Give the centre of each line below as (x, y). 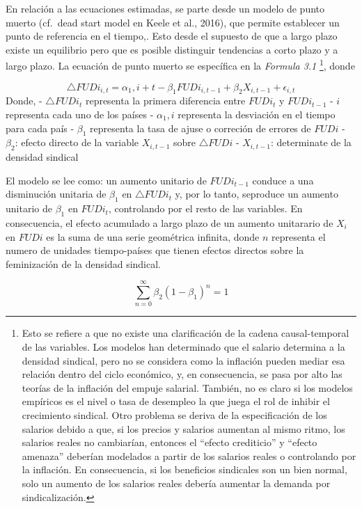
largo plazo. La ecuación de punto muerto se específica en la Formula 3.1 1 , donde (180, 65)
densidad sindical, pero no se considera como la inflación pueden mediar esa (183, 360)
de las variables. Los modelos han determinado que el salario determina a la (183, 347)
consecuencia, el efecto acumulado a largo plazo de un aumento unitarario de (170, 222)
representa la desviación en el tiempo (257, 114)
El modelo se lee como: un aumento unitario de (106, 180)
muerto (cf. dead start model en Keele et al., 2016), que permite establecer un (173, 22)
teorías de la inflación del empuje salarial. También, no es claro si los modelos (187, 387)
